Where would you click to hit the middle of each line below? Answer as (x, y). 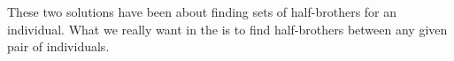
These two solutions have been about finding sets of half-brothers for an (202, 11)
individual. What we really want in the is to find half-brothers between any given (227, 29)
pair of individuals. (58, 46)
